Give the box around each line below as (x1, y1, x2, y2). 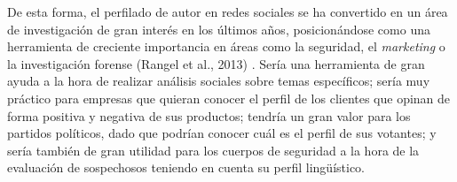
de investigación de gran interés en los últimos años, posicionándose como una (7, 19, 430, 38)
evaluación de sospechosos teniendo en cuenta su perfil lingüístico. (7, 158, 365, 177)
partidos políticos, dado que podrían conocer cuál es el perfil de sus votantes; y (7, 124, 437, 142)
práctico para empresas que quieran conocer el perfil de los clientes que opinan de (7, 88, 451, 107)
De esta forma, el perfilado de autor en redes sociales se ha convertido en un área (7, 3, 448, 20)
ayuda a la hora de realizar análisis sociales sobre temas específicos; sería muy (7, 72, 430, 90)
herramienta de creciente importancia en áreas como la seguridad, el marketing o (7, 37, 445, 56)
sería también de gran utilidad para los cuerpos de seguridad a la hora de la (7, 140, 420, 159)
